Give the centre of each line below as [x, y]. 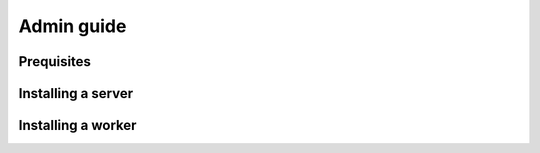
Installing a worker [77, 125]
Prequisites [55, 61]
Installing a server [76, 93]
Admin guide [72, 26]
